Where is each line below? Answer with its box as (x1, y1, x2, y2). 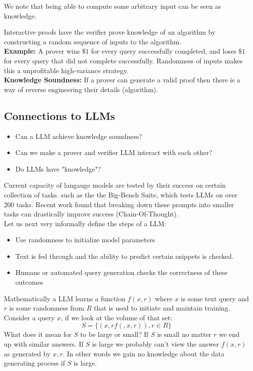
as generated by (4, 348, 51, 358)
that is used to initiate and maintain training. (93, 303, 230, 313)
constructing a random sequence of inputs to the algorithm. (4, 36, 181, 46)
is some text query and (181, 293, 249, 303)
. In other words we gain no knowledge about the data (63, 348, 225, 358)
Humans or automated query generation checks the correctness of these (15, 267, 228, 277)
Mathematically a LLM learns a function (4, 293, 126, 303)
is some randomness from (9, 303, 84, 313)
